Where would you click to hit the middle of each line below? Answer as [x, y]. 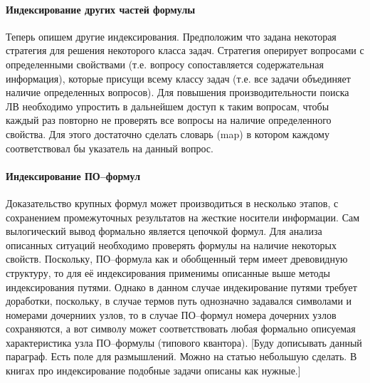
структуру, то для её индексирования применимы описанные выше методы [168, 272]
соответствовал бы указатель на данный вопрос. [110, 148]
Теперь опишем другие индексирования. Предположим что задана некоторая [171, 36]
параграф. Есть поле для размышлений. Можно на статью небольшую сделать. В [181, 356]
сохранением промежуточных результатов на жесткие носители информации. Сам [183, 217]
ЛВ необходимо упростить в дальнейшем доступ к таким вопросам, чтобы [168, 106]
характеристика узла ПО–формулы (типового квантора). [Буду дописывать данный [184, 342]
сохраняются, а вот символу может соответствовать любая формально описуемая [181, 329]
